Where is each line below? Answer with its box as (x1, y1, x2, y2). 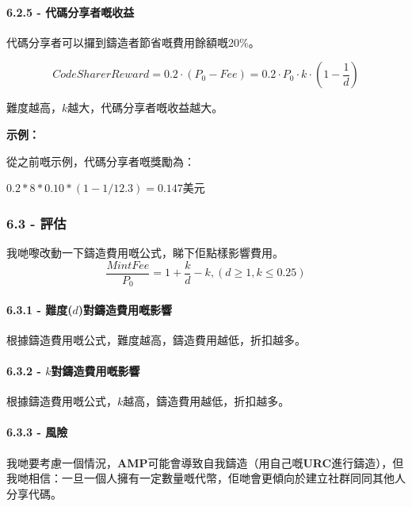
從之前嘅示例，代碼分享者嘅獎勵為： (6, 152, 195, 169)
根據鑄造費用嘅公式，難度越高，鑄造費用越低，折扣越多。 (6, 331, 306, 348)
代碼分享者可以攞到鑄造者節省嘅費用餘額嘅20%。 (6, 33, 260, 50)
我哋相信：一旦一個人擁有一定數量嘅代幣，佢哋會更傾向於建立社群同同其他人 (6, 470, 406, 486)
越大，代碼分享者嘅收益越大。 (67, 99, 223, 116)
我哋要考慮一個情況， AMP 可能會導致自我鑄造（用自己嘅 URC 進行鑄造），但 (6, 454, 404, 471)
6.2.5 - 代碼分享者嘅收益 (6, 3, 135, 20)
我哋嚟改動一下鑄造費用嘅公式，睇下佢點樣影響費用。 (6, 244, 284, 260)
